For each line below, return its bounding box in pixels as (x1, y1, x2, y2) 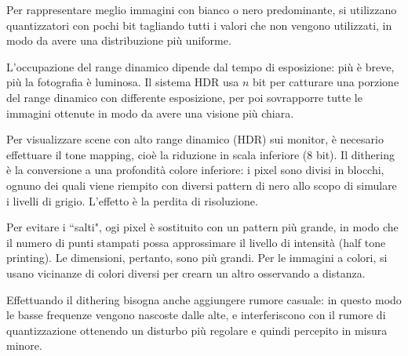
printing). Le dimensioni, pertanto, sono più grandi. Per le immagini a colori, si (6, 249, 388, 266)
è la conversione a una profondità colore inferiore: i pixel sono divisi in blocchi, (6, 162, 384, 178)
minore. (6, 337, 42, 354)
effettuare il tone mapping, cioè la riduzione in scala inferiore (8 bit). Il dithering (6, 146, 395, 162)
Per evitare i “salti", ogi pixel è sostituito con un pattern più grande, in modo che (6, 219, 399, 235)
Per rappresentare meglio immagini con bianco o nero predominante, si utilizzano (6, 2, 397, 17)
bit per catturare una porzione (253, 74, 399, 90)
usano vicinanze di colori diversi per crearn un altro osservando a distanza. (6, 264, 366, 281)
